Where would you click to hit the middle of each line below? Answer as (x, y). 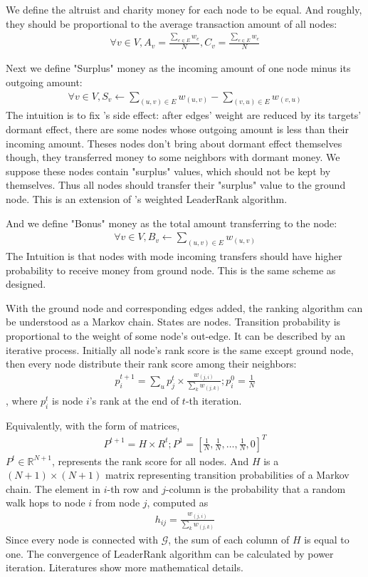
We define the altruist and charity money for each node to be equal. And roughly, (184, 9)
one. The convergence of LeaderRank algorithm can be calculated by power (170, 553)
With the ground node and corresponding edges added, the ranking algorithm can (184, 307)
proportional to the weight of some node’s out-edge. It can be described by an (176, 336)
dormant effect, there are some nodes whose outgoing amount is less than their (178, 129)
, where (22, 400)
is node (68, 400)
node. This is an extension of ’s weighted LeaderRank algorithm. (147, 198)
